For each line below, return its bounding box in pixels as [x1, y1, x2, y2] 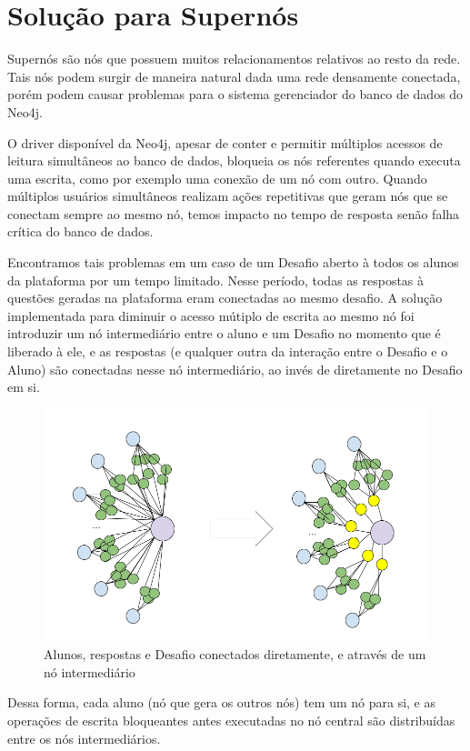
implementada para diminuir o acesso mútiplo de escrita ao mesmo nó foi [7, 305, 415, 325]
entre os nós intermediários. [7, 728, 161, 747]
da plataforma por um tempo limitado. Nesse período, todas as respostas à [7, 270, 425, 289]
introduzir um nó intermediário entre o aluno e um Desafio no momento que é [7, 324, 441, 343]
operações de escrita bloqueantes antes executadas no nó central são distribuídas [7, 710, 455, 729]
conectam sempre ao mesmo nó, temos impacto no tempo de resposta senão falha [7, 204, 460, 223]
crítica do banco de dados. [7, 222, 154, 241]
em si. [7, 377, 40, 396]
